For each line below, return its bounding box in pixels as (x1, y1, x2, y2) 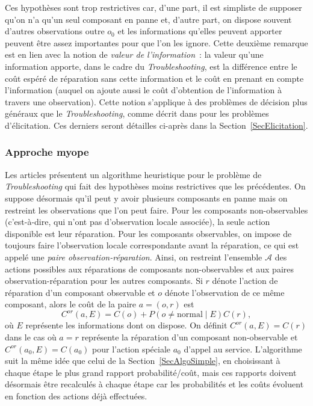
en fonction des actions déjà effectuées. (5, 389, 147, 402)
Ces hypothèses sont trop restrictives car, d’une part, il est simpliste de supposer (5, 1, 302, 13)
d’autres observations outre (5, 25, 105, 37)
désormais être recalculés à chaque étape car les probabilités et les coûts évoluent (5, 378, 304, 390)
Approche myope (5, 144, 89, 159)
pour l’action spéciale (92, 342, 171, 355)
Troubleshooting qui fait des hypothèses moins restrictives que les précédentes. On (5, 180, 306, 192)
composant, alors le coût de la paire (5, 298, 136, 310)
